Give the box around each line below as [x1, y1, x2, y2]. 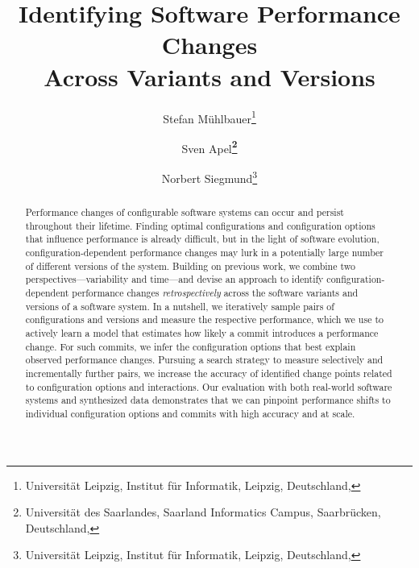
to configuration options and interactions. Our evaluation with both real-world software [25, 379, 392, 393]
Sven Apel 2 [181, 137, 238, 156]
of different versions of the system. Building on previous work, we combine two [25, 259, 355, 272]
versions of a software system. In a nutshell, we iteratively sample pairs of [25, 299, 334, 313]
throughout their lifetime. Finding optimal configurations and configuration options [25, 218, 375, 232]
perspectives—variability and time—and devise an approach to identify [25, 272, 324, 286]
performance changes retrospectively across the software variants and [72, 285, 359, 299]
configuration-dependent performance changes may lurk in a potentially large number [25, 246, 384, 259]
